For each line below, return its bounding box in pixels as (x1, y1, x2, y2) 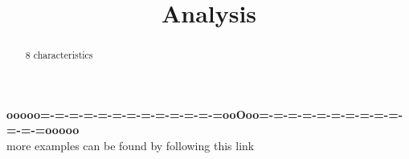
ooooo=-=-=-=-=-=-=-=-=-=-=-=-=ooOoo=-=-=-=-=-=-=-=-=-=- (6, 105, 403, 122)
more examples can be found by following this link (6, 137, 255, 154)
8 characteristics (25, 48, 93, 62)
